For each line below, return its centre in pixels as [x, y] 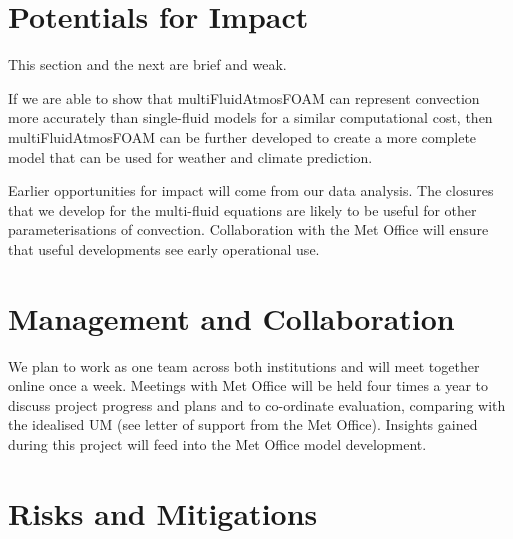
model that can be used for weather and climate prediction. [190, 156]
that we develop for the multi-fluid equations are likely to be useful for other [242, 209]
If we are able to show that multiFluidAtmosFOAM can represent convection [244, 97]
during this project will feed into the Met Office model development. [217, 443]
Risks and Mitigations [163, 512]
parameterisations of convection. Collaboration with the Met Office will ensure [248, 229]
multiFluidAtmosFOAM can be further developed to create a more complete [242, 136]
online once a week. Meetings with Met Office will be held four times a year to [248, 385]
